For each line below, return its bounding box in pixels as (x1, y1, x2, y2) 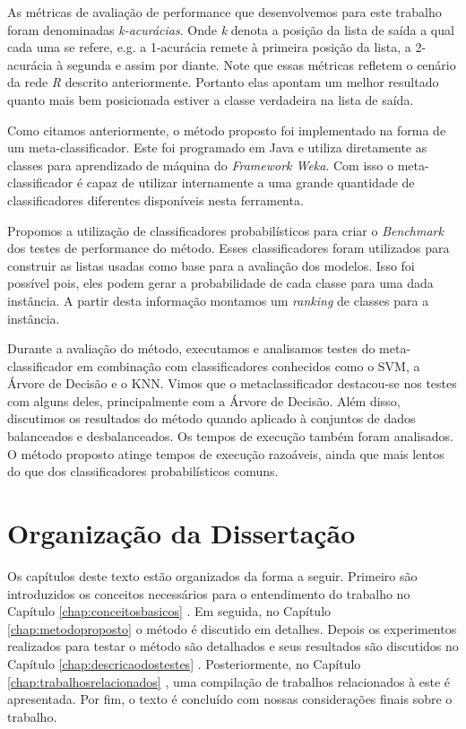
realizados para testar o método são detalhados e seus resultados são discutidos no (7, 637, 459, 655)
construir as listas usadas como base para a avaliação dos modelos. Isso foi (7, 256, 415, 274)
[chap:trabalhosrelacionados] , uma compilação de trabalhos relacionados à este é (7, 672, 451, 690)
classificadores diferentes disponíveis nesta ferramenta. (7, 190, 304, 209)
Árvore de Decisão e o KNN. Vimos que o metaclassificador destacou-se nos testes (7, 374, 457, 393)
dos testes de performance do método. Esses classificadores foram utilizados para (7, 239, 450, 257)
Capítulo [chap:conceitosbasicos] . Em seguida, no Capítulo (7, 602, 332, 621)
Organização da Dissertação (7, 515, 356, 551)
